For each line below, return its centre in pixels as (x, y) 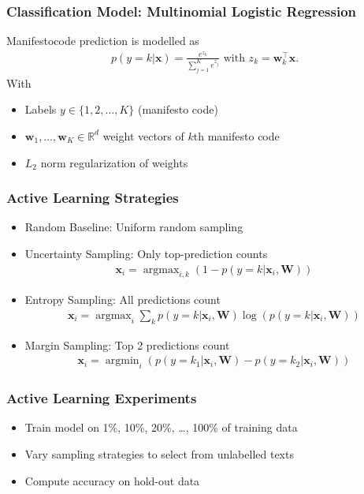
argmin (122, 361)
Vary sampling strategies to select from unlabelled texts (159, 454)
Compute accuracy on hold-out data (112, 480)
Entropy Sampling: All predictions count (123, 299)
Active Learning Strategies (93, 198)
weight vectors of (143, 135)
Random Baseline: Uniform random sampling (134, 227)
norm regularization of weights (114, 162)
